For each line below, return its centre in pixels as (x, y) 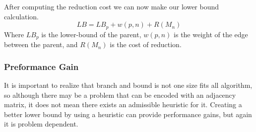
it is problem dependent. (41, 124)
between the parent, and (41, 44)
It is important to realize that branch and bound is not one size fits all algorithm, (128, 85)
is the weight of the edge (211, 34)
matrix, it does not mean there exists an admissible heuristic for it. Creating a (123, 104)
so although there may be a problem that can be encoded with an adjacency (120, 95)
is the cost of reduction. (146, 44)
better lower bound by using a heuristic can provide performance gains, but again (128, 114)
